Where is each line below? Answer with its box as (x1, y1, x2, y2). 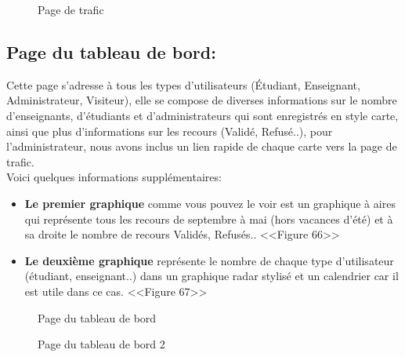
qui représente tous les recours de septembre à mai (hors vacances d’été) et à (24, 210, 393, 227)
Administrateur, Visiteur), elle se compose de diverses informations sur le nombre (6, 92, 397, 108)
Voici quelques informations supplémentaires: (6, 169, 222, 185)
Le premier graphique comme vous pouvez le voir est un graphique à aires (24, 195, 396, 211)
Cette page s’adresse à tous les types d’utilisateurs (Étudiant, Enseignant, (6, 76, 360, 93)
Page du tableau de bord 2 (38, 336, 165, 352)
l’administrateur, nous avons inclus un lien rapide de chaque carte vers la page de (6, 138, 397, 155)
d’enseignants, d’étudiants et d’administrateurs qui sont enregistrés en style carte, (6, 107, 399, 123)
